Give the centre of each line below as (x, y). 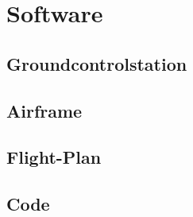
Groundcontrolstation (97, 63)
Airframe (44, 110)
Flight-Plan (54, 157)
